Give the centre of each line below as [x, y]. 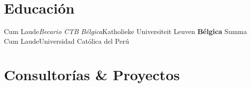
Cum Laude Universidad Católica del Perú [67, 41]
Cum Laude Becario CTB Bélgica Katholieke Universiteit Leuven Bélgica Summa [125, 31]
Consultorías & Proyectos [92, 74]
